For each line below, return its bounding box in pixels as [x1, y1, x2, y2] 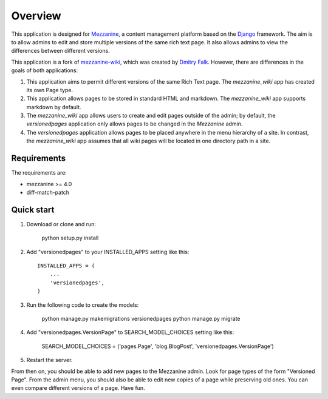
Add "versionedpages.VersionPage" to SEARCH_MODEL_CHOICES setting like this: [26, 329, 234, 336]
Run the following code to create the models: [26, 301, 139, 309]
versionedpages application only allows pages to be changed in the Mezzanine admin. [26, 120, 243, 127]
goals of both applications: [11, 67, 78, 74]
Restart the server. [26, 357, 73, 364]
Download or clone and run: [26, 220, 97, 227]
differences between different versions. [11, 47, 111, 55]
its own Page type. [26, 86, 73, 93]
